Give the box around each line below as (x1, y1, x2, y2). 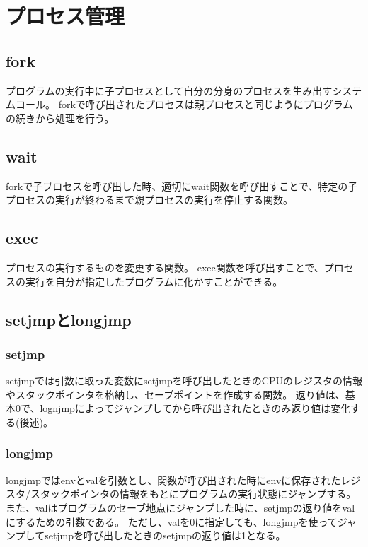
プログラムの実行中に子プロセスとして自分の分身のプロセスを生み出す (6, 83, 333, 98)
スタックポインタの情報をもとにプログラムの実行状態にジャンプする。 (30, 486, 357, 501)
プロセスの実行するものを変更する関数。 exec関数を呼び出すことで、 (6, 259, 324, 274)
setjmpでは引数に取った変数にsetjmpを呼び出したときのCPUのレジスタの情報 (6, 373, 362, 388)
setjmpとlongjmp (6, 308, 132, 330)
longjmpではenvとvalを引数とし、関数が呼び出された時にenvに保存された (6, 472, 341, 487)
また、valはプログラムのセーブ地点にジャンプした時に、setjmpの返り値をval (6, 500, 355, 514)
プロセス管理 (6, 1, 125, 30)
